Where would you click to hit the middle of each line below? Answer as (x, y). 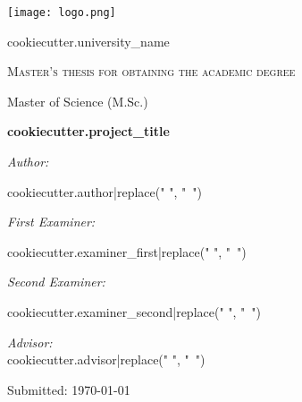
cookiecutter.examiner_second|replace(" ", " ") (134, 312)
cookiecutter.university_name (88, 41)
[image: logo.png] (62, 13)
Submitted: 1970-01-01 (69, 389)
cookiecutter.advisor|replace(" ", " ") (106, 359)
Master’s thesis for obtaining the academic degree (151, 71)
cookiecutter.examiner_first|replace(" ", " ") (127, 251)
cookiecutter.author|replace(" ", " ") (105, 191)
